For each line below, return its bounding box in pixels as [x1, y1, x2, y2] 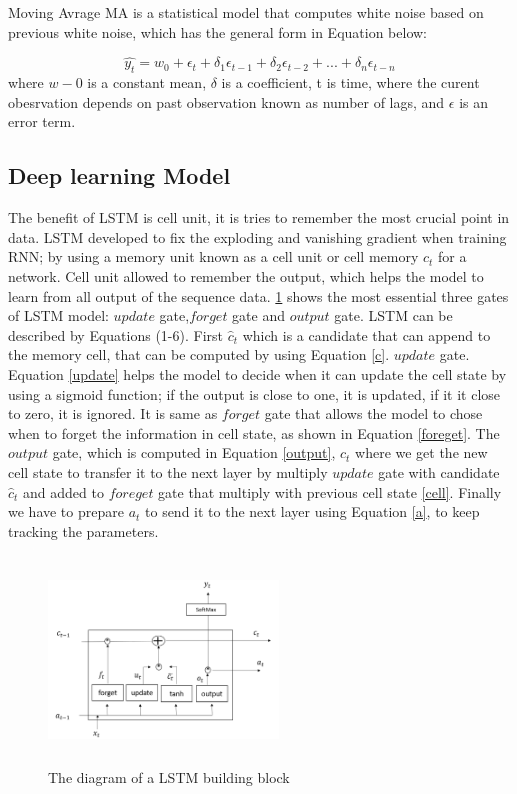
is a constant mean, [87, 72, 207, 93]
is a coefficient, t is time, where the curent [221, 72, 480, 93]
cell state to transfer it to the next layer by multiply [8, 461, 328, 482]
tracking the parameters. [8, 520, 159, 541]
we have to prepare [8, 501, 124, 522]
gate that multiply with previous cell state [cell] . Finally [158, 481, 502, 502]
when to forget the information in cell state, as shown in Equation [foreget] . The [8, 422, 500, 443]
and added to [23, 481, 104, 502]
